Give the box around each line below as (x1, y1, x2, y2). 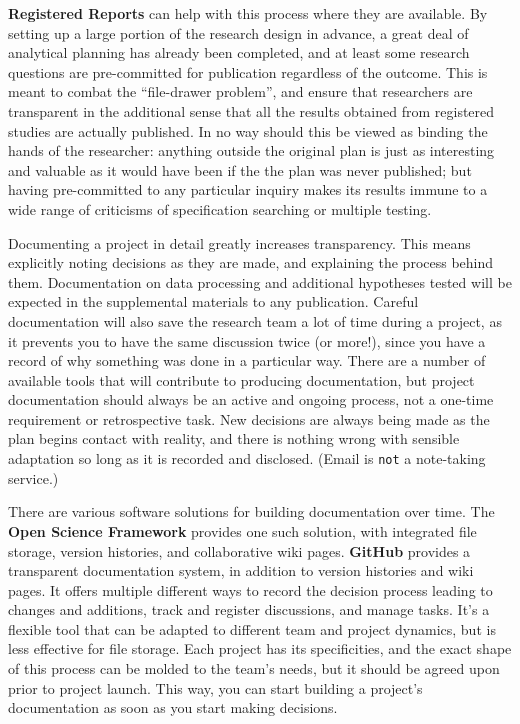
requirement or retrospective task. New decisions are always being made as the (8, 408, 490, 429)
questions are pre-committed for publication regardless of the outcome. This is (8, 61, 488, 82)
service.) (8, 467, 59, 488)
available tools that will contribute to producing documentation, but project (8, 369, 475, 390)
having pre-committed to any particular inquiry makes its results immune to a (8, 179, 488, 200)
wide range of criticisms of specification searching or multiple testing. (8, 198, 432, 219)
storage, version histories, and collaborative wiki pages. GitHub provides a (8, 540, 471, 561)
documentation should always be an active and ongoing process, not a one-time (8, 389, 494, 410)
